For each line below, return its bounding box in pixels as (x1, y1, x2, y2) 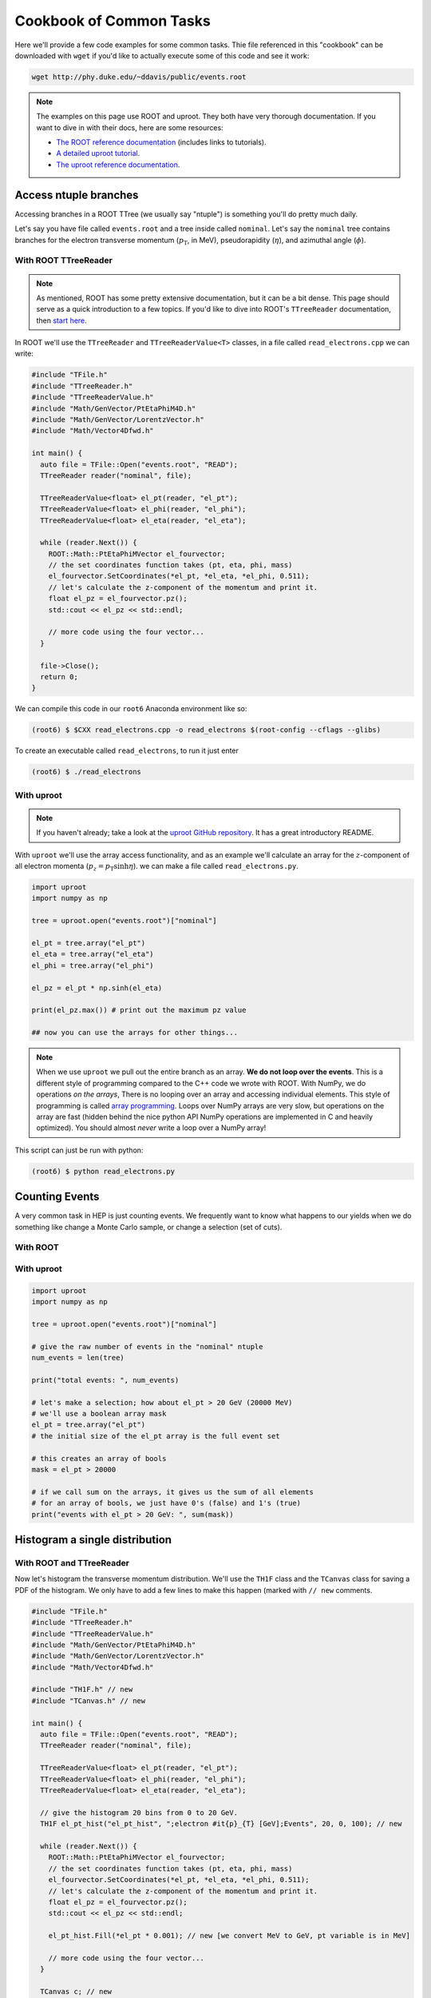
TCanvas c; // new (40, 1987, 112, 1996)
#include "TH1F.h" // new (31, 1685, 133, 1694)
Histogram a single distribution (14, 1533, 172, 1546)
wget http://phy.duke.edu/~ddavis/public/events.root (31, 72, 247, 82)
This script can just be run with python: (14, 1145, 144, 1155)
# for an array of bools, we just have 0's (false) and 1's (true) (31, 1498, 302, 1508)
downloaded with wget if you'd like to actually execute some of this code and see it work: (14, 50, 310, 60)
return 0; (40, 672, 79, 681)
